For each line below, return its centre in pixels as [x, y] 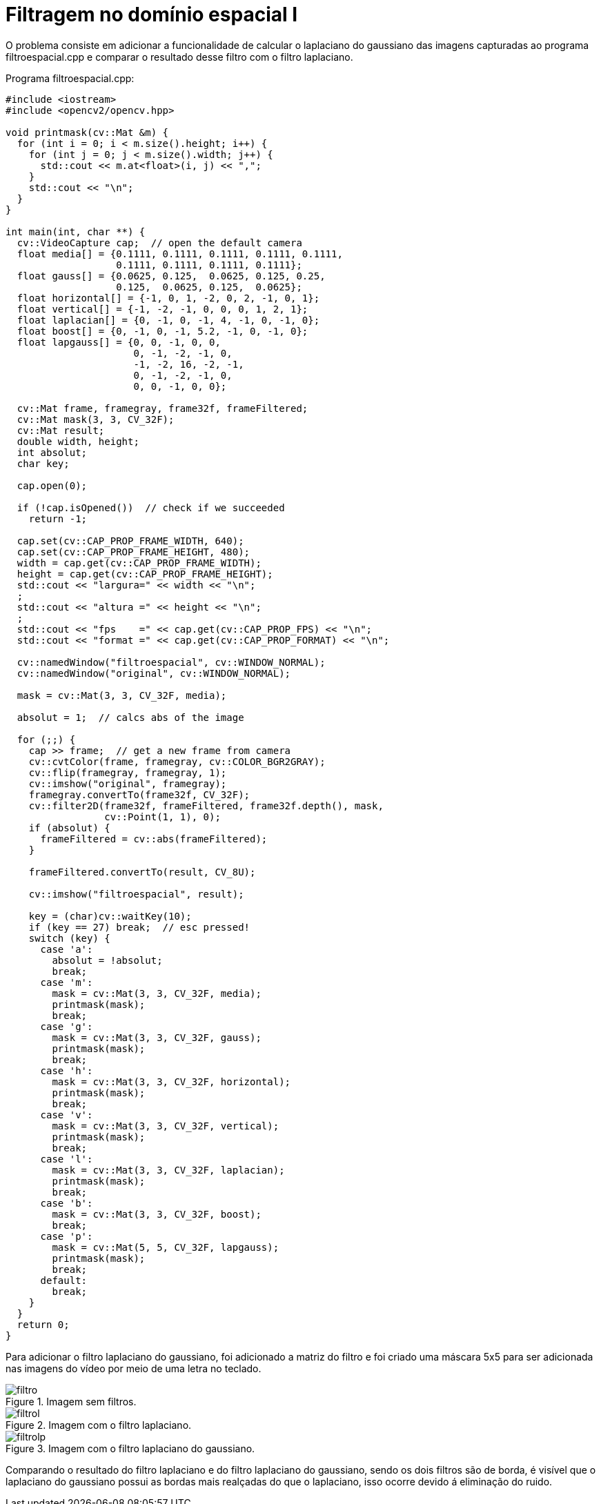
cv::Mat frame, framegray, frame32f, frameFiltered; [162, 408]
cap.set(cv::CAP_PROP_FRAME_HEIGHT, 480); [134, 552]
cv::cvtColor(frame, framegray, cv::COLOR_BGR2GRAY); [177, 761]
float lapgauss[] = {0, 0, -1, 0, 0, [119, 342]
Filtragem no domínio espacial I [152, 14]
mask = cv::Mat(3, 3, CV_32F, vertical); [166, 1126]
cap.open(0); [52, 485]
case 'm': [67, 982]
